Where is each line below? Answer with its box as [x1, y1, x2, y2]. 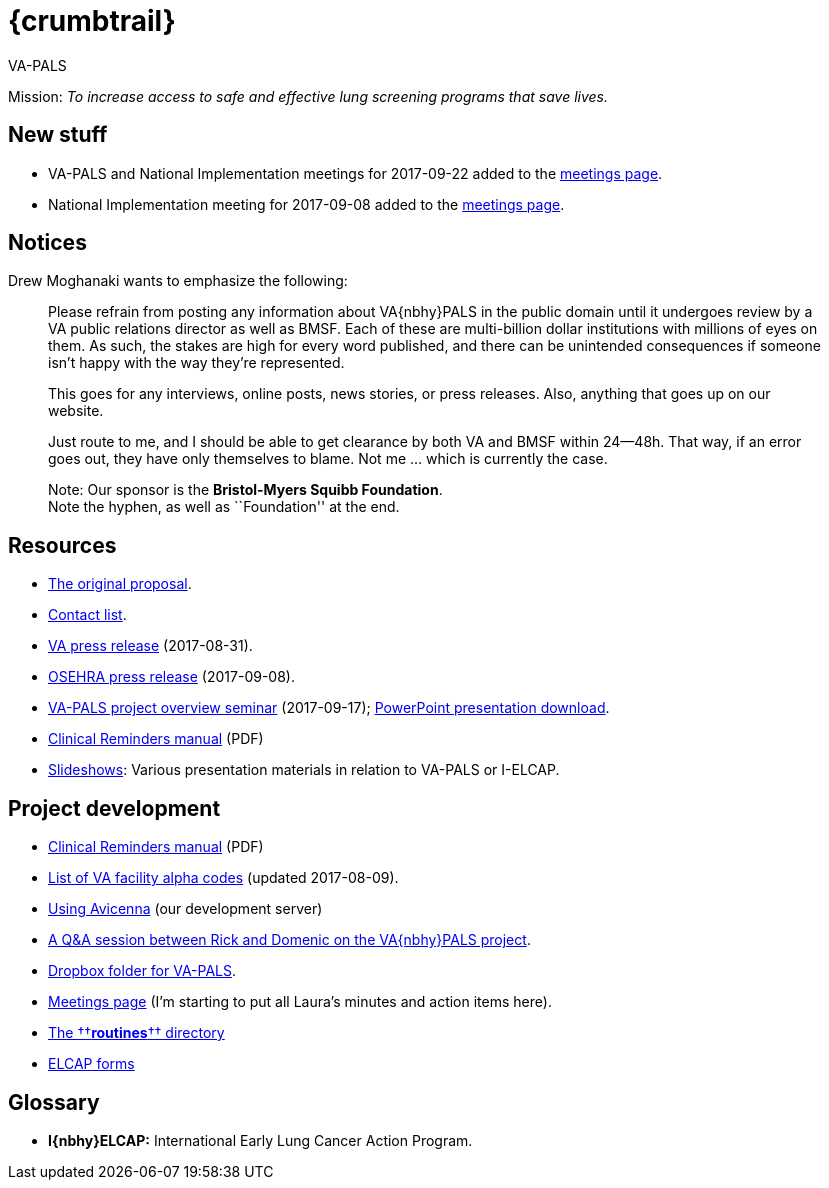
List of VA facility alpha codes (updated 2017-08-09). [48, 869, 399, 887]
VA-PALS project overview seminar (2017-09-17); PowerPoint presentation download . [48, 699, 610, 717]
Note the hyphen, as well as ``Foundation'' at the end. [48, 498, 400, 516]
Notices [8, 230, 87, 256]
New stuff [8, 122, 108, 148]
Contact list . [48, 606, 127, 624]
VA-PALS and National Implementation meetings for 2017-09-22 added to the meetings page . [48, 164, 663, 182]
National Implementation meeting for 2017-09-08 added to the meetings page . [48, 195, 565, 213]
